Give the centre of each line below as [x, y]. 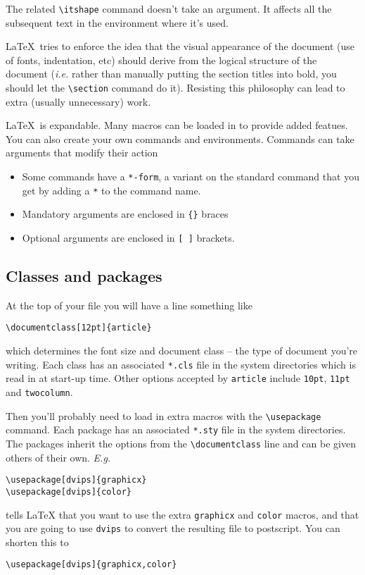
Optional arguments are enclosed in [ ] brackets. [128, 238]
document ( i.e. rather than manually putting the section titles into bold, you [171, 74]
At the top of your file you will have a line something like [129, 305]
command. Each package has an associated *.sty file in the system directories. [176, 429]
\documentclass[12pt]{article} [79, 328]
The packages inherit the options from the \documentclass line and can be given [181, 444]
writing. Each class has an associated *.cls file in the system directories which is [181, 364]
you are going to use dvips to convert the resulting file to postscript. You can [173, 528]
